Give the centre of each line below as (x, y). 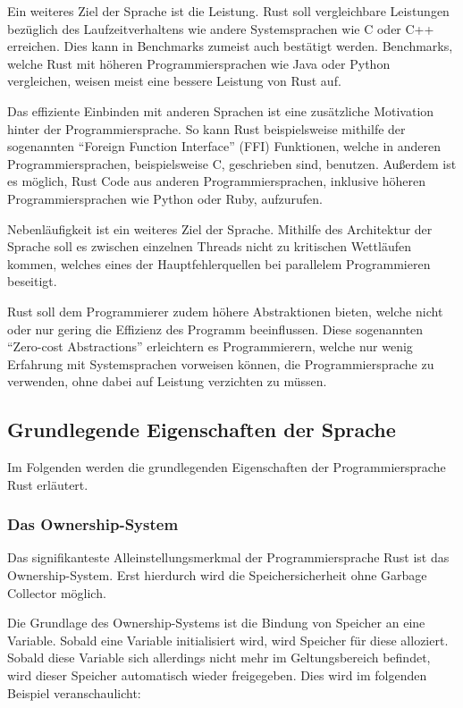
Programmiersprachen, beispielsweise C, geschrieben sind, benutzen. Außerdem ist (232, 163)
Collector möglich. (57, 592)
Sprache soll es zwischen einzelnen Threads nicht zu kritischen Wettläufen (209, 246)
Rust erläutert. (48, 484)
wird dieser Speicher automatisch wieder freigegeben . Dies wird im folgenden (217, 675)
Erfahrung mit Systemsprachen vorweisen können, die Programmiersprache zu (221, 363)
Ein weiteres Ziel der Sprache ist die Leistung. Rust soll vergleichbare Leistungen (228, 11)
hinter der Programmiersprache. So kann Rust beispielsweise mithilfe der (206, 128)
